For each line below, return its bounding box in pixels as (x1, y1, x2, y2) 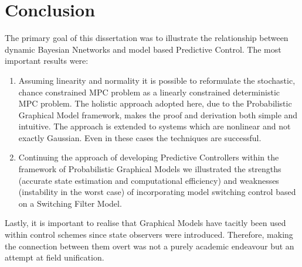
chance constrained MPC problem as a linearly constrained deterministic (18, 85, 280, 98)
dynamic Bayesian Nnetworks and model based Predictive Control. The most (5, 43, 281, 55)
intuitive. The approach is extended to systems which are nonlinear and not (18, 120, 291, 132)
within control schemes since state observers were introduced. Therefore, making (5, 228, 293, 241)
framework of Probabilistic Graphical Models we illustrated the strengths (18, 163, 281, 175)
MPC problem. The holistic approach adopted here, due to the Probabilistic (18, 97, 292, 109)
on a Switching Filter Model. (18, 197, 122, 209)
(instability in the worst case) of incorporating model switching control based (18, 186, 296, 198)
